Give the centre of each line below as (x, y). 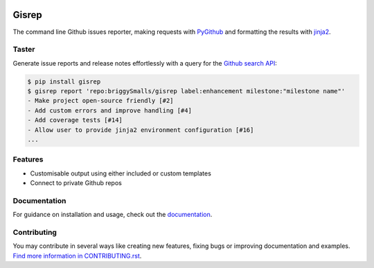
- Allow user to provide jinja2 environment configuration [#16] (141, 130)
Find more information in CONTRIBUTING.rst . (77, 256)
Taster (24, 50)
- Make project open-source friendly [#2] (100, 101)
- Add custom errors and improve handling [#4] (109, 110)
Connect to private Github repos (76, 183)
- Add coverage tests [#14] (75, 120)
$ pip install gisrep (64, 82)
